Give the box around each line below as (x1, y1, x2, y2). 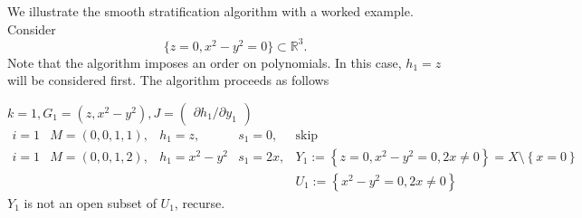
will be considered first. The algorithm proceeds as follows (7, 71, 329, 90)
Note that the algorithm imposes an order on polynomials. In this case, (7, 52, 402, 71)
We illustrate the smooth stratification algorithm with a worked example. (7, 2, 414, 20)
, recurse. (174, 193, 225, 212)
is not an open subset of (24, 193, 157, 212)
